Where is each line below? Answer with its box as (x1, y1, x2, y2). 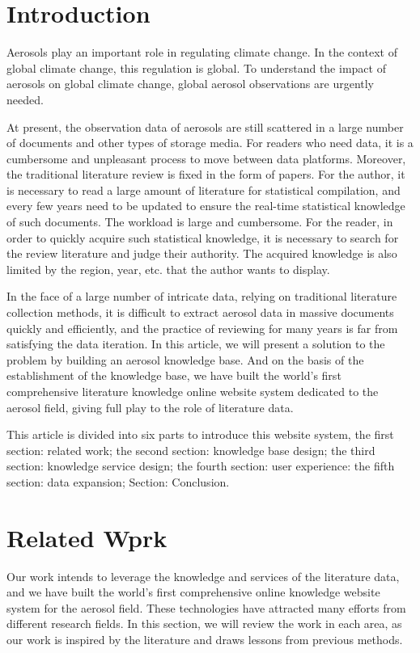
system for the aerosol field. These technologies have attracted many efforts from (6, 599, 406, 616)
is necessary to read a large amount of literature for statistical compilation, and (6, 181, 401, 198)
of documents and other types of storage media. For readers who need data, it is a (6, 134, 414, 151)
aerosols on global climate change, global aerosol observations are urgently (6, 75, 375, 92)
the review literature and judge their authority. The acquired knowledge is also (6, 245, 397, 262)
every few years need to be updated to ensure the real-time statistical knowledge (6, 197, 405, 214)
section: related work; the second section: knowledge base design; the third (6, 441, 375, 458)
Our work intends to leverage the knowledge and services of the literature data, (6, 567, 400, 584)
